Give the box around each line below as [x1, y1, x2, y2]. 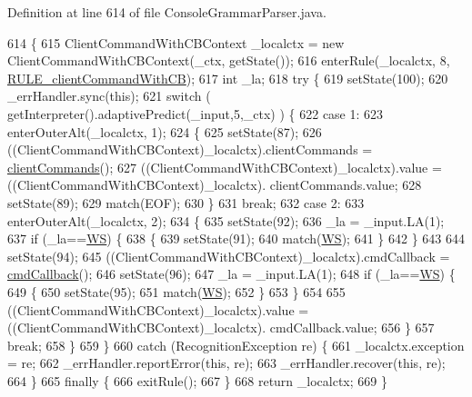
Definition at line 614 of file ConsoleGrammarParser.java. [7, 3, 326, 21]
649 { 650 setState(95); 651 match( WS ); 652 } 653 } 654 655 [7, 282, 346, 301]
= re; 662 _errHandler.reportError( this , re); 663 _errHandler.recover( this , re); [7, 353, 446, 372]
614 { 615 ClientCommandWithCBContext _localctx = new [7, 33, 345, 52]
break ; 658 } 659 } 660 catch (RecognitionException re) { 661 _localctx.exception [7, 335, 465, 354]
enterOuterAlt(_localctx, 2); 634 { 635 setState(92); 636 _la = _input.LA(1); [7, 211, 445, 230]
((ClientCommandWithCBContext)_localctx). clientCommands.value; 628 [7, 175, 422, 194]
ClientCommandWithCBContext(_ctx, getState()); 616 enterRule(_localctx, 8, [7, 51, 450, 70]
